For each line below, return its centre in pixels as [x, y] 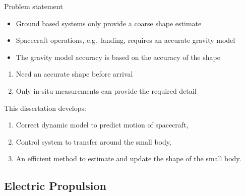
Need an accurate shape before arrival [74, 74]
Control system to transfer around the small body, [94, 141]
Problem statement [34, 6]
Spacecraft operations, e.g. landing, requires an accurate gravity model [126, 40]
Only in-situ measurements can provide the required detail [106, 90]
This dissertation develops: [45, 108]
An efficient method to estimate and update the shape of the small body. [129, 158]
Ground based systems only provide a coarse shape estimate [109, 23]
